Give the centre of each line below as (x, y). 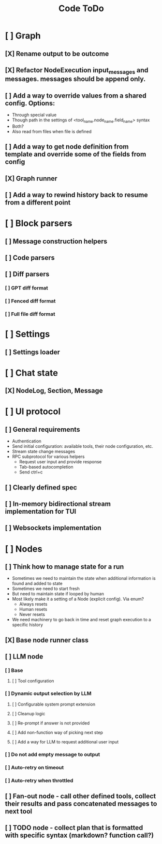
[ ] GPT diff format (27, 288)
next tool (19, 811)
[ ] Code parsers (30, 258)
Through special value (34, 115)
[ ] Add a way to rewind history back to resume (77, 195)
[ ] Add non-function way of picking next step (57, 732)
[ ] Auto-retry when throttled (39, 780)
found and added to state (37, 584)
